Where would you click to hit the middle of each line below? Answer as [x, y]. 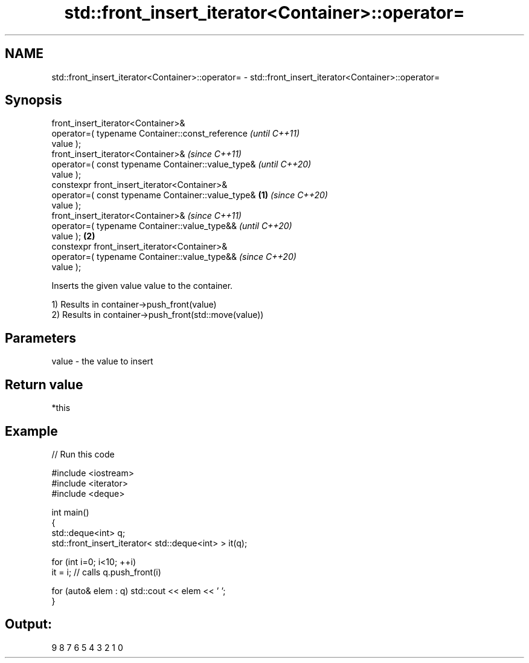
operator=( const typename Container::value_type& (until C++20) [181, 164]
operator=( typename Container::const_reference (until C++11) [176, 134]
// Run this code [83, 454]
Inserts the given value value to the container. [142, 286]
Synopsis [34, 100]
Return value [44, 384]
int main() [70, 512]
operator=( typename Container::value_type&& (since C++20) [174, 257]
